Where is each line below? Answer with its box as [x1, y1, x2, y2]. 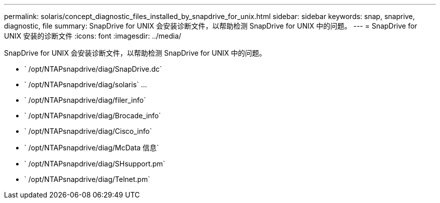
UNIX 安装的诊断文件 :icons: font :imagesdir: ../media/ [4, 32, 181, 40]
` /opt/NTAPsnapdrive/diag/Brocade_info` [24, 111, 161, 120]
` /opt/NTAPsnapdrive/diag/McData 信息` [24, 143, 159, 152]
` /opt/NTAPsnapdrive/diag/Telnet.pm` [24, 175, 150, 183]
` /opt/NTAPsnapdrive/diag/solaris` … [24, 80, 147, 89]
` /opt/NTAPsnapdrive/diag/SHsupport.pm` [24, 159, 165, 168]
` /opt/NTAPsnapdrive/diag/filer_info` [24, 96, 146, 104]
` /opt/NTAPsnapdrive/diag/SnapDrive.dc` [24, 65, 162, 73]
